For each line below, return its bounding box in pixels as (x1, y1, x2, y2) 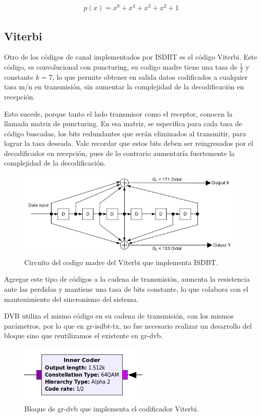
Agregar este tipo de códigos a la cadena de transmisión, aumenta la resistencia (4, 274, 250, 284)
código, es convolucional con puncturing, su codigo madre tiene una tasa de (4, 61, 237, 72)
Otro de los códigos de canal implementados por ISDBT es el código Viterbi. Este (4, 51, 257, 62)
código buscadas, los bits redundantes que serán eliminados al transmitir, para (4, 128, 246, 138)
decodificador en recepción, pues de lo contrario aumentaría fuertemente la (4, 147, 235, 158)
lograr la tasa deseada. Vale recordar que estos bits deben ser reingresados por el (4, 138, 253, 148)
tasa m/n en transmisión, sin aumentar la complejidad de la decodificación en (4, 81, 244, 92)
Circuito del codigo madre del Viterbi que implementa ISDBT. (24, 256, 218, 267)
